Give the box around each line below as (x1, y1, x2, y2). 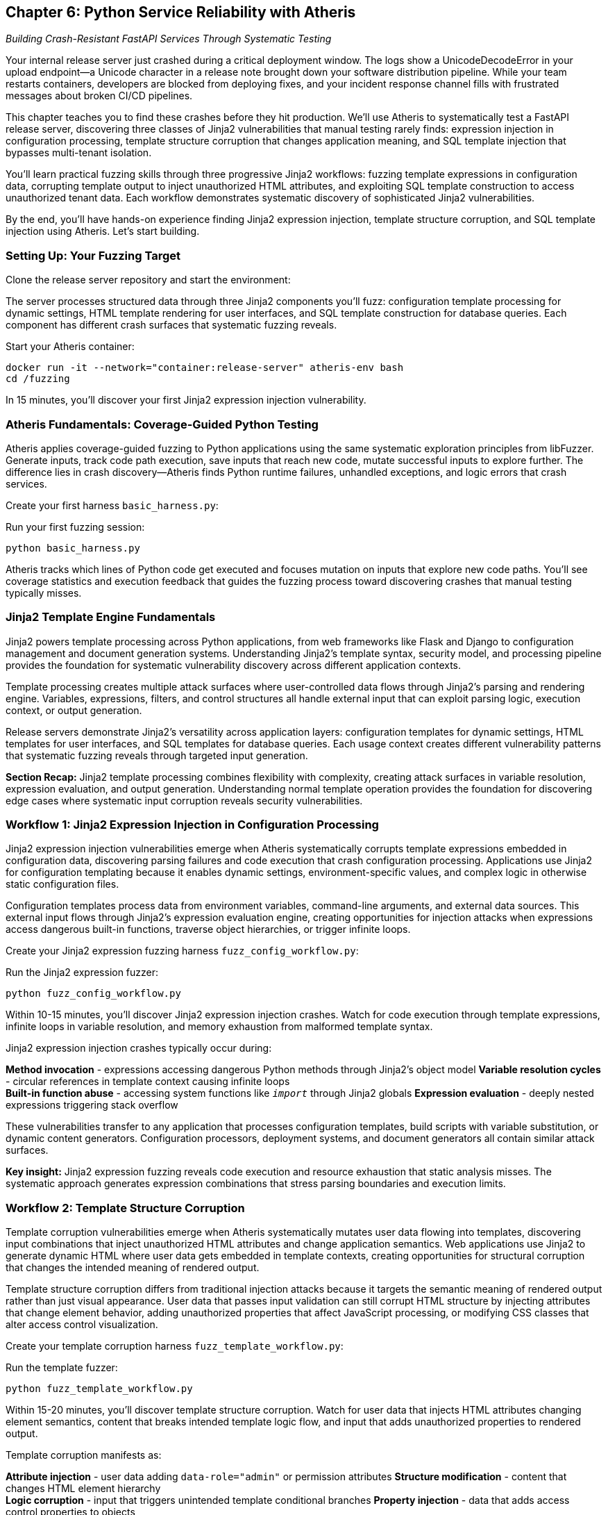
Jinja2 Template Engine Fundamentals (6, 610, 216, 624)
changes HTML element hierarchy (6, 1482, 161, 1495)
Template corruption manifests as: (6, 1449, 162, 1462)
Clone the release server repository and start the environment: (6, 274, 291, 286)
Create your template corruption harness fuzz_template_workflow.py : (6, 1340, 344, 1352)
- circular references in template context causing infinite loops (6, 1075, 290, 1088)
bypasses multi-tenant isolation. (6, 147, 152, 159)
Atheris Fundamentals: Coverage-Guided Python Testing (6, 417, 319, 431)
